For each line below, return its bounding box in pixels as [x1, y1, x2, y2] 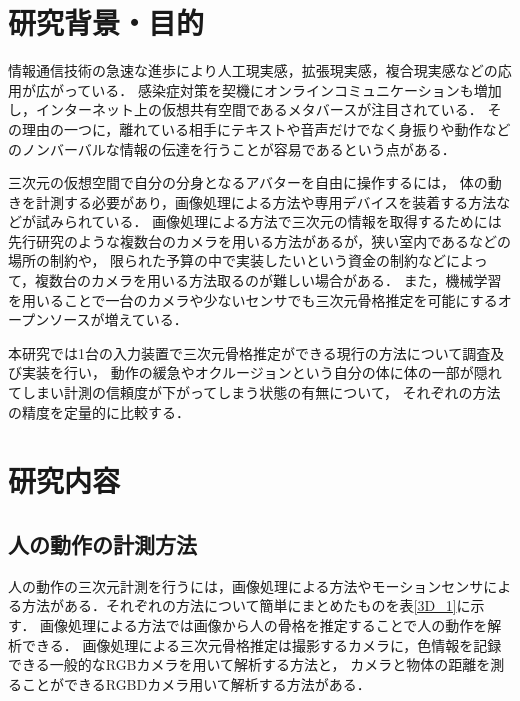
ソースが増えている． [49, 309, 188, 330]
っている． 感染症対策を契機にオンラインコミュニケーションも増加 [63, 79, 502, 100]
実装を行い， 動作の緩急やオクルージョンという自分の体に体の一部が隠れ [21, 362, 502, 383]
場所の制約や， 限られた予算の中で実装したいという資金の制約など [8, 250, 447, 271]
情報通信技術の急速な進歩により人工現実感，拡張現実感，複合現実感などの [8, 60, 498, 81]
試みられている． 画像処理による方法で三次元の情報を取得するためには [35, 211, 502, 232]
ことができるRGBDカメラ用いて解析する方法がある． [21, 673, 371, 694]
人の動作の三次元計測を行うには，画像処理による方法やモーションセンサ [8, 575, 484, 596]
